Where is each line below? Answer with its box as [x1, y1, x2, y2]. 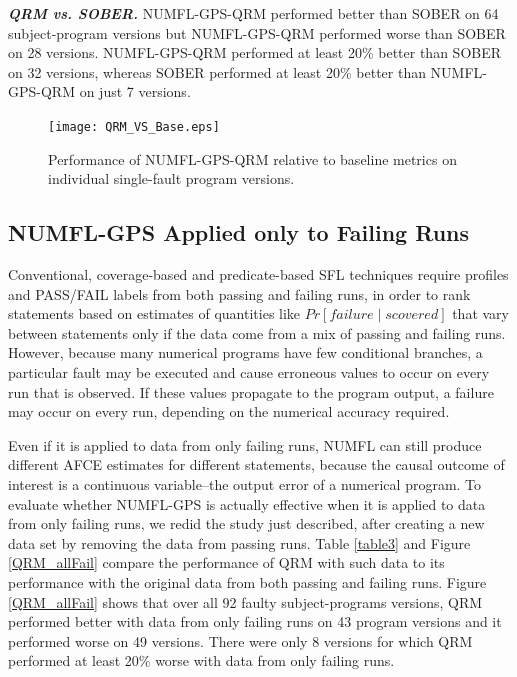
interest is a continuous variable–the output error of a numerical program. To [8, 473, 482, 494]
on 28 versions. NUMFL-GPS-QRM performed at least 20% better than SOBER [8, 42, 502, 63]
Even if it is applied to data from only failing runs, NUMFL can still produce [8, 434, 482, 455]
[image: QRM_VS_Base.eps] [48, 119, 220, 134]
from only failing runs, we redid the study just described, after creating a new [8, 513, 485, 534]
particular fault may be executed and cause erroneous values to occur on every [8, 361, 490, 382]
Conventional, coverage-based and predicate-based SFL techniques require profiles [8, 264, 509, 285]
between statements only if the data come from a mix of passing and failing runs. [8, 322, 506, 343]
